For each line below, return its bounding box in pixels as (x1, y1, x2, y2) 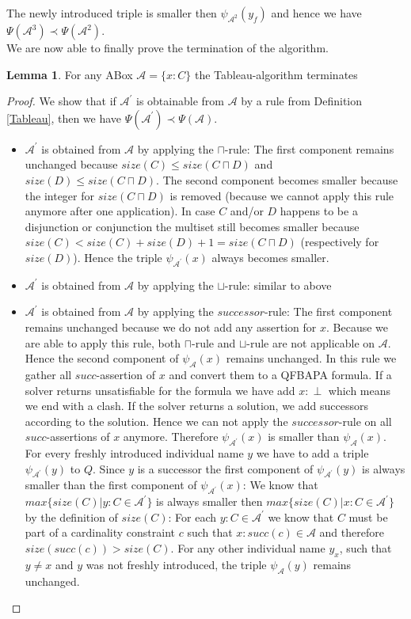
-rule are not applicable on (246, 334, 375, 351)
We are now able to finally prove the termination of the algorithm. (6, 40, 329, 55)
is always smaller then (156, 493, 263, 510)
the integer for (25, 187, 94, 203)
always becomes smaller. (211, 249, 329, 265)
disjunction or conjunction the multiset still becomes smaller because (25, 218, 360, 234)
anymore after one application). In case (25, 203, 215, 219)
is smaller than (268, 428, 340, 445)
